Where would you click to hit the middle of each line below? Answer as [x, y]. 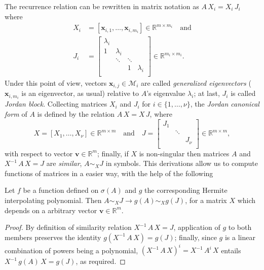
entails [231, 250]
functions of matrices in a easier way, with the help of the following [109, 173]
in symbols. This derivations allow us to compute [182, 163]
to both [240, 227]
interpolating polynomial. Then [53, 200]
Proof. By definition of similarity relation [68, 227]
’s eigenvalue [166, 93]
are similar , [64, 163]
